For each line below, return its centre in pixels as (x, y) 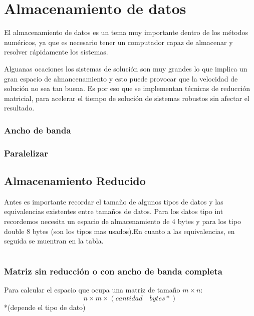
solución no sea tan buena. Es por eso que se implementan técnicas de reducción (127, 88)
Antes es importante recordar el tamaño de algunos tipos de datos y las (114, 201)
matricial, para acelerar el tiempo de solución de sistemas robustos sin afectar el (127, 98)
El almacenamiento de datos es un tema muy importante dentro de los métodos (126, 32)
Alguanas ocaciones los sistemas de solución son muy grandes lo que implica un (126, 68)
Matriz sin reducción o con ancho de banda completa (113, 271)
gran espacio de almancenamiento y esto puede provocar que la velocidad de (121, 78)
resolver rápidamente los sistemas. (56, 52)
